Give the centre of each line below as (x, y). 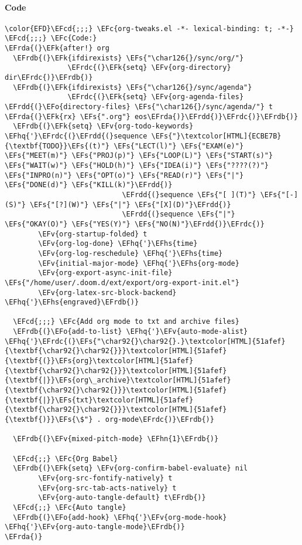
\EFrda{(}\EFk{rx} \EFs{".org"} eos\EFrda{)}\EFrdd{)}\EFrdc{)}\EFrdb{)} (152, 116)
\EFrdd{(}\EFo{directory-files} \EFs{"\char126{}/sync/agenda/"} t (139, 107)
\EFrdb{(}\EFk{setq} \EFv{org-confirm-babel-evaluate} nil (131, 468)
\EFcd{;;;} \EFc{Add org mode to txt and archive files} (126, 322)
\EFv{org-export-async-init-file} (105, 273)
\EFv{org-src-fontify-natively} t (105, 478)
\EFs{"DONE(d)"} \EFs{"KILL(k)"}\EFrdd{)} (89, 185)
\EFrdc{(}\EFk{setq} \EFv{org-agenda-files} (156, 97)
